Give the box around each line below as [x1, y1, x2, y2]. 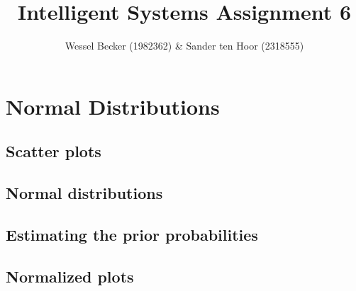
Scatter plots [6, 140, 101, 162]
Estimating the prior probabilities [6, 223, 258, 245]
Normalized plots [6, 265, 134, 287]
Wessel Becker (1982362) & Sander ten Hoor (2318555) [65, 38, 304, 53]
